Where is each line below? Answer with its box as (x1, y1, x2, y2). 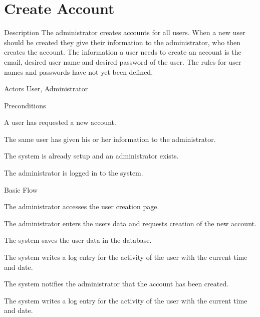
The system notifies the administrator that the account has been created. (4, 278, 229, 289)
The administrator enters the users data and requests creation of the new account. (4, 218, 256, 228)
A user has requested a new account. (4, 117, 116, 127)
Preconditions (4, 100, 46, 110)
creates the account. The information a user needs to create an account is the (4, 47, 241, 57)
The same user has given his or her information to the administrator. (4, 133, 216, 144)
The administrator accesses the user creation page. (4, 201, 159, 212)
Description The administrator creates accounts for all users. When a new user (4, 27, 245, 38)
